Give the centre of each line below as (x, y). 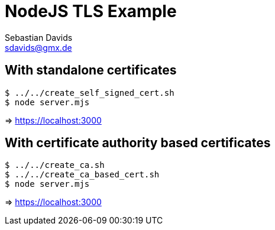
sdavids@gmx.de (38, 47)
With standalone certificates (91, 70)
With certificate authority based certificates (138, 143)
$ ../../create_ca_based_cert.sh (82, 175)
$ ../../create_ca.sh (55, 165)
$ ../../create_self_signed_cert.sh (90, 93)
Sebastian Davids (39, 37)
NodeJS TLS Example (91, 11)
